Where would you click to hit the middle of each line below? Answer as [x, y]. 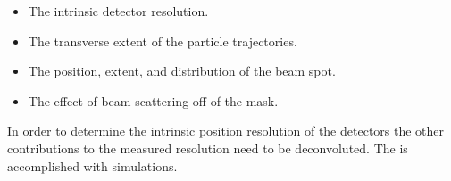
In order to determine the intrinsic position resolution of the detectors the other [226, 131]
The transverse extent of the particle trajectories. [163, 41]
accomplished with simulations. [92, 165]
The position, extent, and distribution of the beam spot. [182, 71]
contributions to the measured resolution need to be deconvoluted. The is [208, 148]
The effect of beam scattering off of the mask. [153, 100]
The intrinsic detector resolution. [118, 11]
